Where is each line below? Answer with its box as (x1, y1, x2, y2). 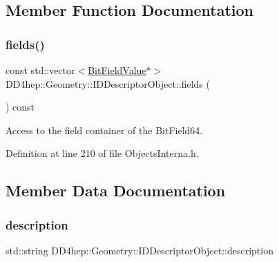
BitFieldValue (88, 63, 146, 77)
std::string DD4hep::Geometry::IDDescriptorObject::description (6, 243, 273, 257)
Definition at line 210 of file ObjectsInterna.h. (6, 146, 199, 160)
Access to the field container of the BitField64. (6, 122, 203, 137)
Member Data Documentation (6, 180, 226, 201)
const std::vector (6, 63, 75, 77)
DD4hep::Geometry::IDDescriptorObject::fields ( (6, 76, 210, 91)
